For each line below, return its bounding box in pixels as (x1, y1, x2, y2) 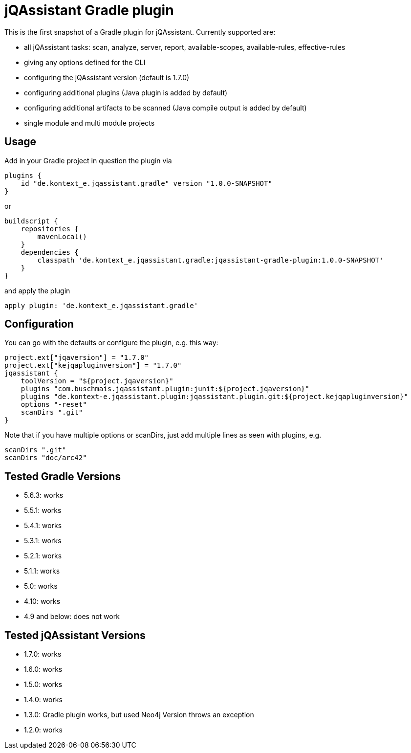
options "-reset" (21, 400, 87, 409)
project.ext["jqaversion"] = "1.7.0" (4, 354, 149, 362)
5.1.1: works (24, 567, 60, 576)
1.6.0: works (24, 665, 63, 674)
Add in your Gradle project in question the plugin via (4, 156, 172, 165)
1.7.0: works (24, 650, 62, 659)
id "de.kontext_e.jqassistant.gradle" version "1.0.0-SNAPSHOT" (21, 179, 272, 187)
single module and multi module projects (24, 118, 155, 127)
